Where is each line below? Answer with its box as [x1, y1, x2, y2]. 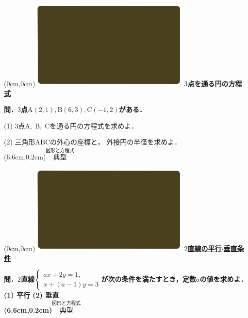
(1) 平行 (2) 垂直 [4, 290, 59, 300]
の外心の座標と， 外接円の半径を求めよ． [50, 137, 182, 147]
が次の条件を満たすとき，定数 [101, 274, 197, 284]
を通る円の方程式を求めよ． [50, 120, 138, 130]
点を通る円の [187, 79, 229, 89]
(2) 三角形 [4, 137, 35, 147]
